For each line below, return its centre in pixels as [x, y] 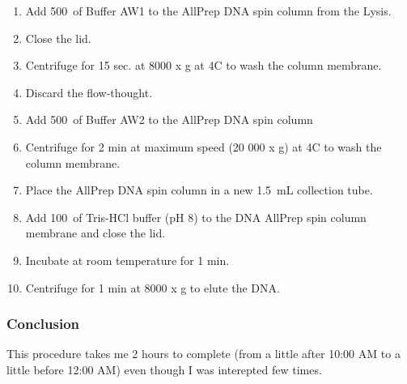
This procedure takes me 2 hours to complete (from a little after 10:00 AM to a [203, 354]
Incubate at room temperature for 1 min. [127, 260]
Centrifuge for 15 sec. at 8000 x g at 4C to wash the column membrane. [203, 65]
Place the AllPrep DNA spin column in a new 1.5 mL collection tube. [199, 190]
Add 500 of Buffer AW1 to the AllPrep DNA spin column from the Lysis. [208, 11]
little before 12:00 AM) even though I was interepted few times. [164, 369]
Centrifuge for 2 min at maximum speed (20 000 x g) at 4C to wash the [203, 146]
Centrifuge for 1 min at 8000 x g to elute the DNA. [153, 287]
